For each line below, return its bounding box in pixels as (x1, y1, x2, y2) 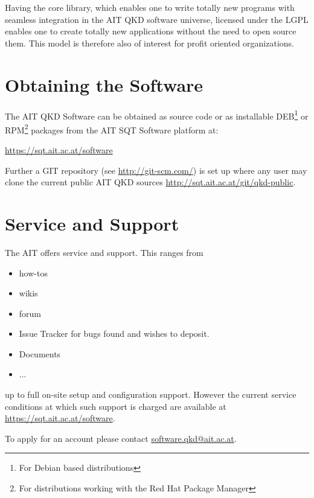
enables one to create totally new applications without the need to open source (5, 25, 296, 37)
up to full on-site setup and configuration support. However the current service (5, 388, 296, 401)
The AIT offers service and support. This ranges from (5, 246, 203, 258)
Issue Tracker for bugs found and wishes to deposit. (19, 327, 210, 340)
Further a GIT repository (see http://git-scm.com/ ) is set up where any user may (5, 164, 307, 176)
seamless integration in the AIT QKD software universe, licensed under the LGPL (5, 13, 309, 25)
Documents (19, 347, 61, 360)
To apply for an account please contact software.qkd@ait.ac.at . (5, 432, 237, 444)
